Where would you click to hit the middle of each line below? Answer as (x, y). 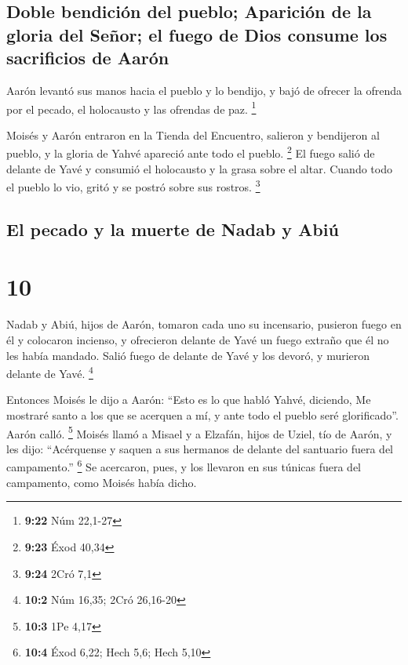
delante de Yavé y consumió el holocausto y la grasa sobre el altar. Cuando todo (199, 168)
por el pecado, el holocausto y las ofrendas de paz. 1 (131, 107)
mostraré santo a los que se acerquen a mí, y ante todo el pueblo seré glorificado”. (202, 415)
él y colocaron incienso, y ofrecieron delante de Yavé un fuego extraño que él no (198, 340)
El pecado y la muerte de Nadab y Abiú (173, 229)
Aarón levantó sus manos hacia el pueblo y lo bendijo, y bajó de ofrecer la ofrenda (204, 90)
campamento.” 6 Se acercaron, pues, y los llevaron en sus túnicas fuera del (184, 466)
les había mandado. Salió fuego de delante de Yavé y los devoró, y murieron (188, 355)
